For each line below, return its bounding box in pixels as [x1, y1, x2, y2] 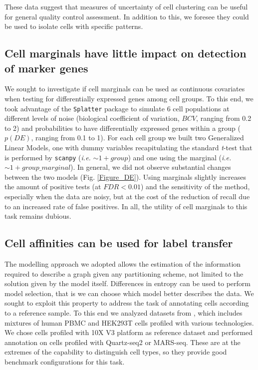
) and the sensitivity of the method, [140, 181, 250, 192]
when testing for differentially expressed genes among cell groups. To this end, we [4, 93, 254, 103]
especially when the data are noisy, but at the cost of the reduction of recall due [4, 191, 250, 202]
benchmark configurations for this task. [4, 356, 125, 367]
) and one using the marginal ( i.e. [128, 152, 232, 162]
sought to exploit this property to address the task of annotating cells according [4, 298, 249, 308]
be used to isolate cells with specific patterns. [4, 21, 143, 31]
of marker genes [4, 60, 88, 75]
